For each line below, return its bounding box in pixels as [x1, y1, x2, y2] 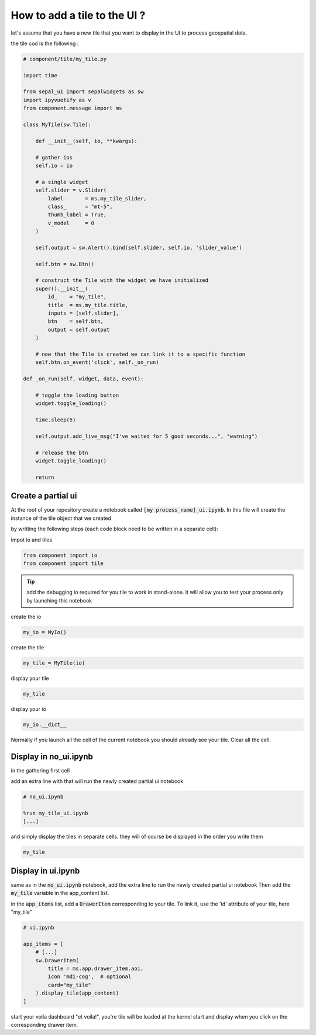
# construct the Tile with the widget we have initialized [35, 277, 209, 284]
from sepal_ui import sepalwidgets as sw [23, 88, 144, 95]
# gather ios [35, 154, 73, 161]
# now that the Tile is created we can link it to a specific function [35, 350, 246, 358]
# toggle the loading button [35, 391, 119, 399]
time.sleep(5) [35, 417, 76, 423]
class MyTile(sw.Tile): [23, 121, 92, 128]
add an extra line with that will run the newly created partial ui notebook [11, 778, 184, 785]
